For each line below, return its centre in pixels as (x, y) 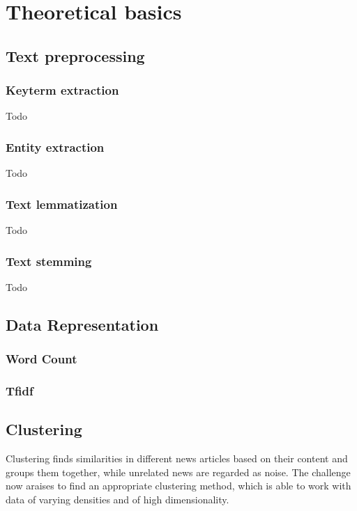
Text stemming (49, 261)
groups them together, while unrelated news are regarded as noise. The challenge (178, 472)
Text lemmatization (62, 204)
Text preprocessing (75, 55)
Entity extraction (55, 147)
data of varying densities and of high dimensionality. (117, 499)
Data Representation (82, 324)
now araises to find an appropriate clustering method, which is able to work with (178, 486)
